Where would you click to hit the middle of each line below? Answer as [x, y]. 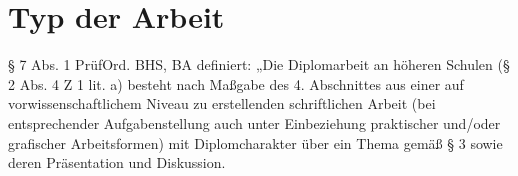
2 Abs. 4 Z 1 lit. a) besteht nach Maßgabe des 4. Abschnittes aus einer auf [236, 83]
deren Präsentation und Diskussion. [117, 162]
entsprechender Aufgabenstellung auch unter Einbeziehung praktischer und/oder [254, 122]
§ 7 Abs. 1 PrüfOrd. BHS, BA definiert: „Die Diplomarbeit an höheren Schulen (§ [259, 64]
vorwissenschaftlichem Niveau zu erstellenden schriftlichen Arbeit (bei [222, 103]
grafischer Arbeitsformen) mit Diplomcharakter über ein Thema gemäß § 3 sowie [255, 142]
